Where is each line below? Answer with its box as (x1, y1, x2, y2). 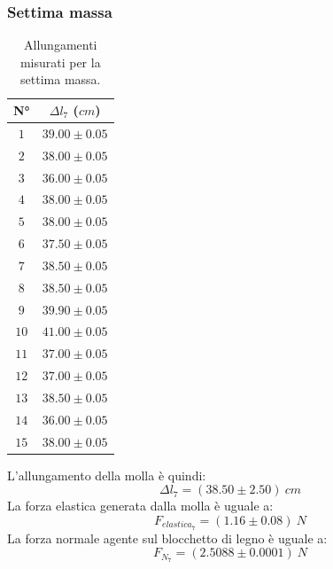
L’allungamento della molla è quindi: (7, 465, 206, 484)
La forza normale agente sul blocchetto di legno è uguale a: (7, 528, 328, 547)
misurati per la (19, 52, 101, 71)
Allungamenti (24, 35, 97, 54)
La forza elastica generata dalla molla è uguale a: (7, 496, 274, 515)
